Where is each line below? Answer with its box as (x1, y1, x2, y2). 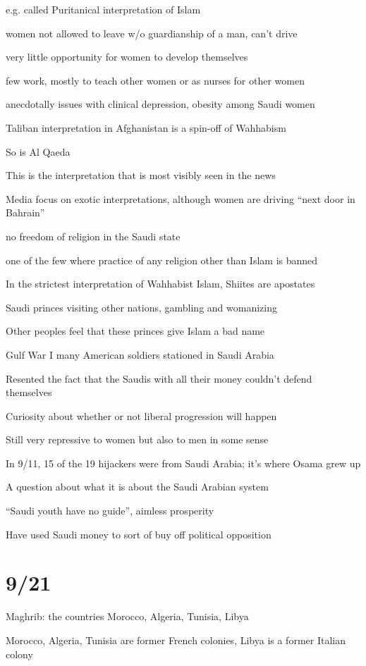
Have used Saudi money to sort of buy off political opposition (6, 526, 272, 541)
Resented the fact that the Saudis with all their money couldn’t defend (6, 371, 312, 386)
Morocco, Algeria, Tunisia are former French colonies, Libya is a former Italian (6, 632, 346, 647)
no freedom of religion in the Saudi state (6, 228, 181, 243)
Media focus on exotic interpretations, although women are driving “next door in (6, 191, 355, 206)
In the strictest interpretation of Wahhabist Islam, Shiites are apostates (6, 276, 315, 291)
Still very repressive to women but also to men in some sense (6, 432, 269, 447)
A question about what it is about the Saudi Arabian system (6, 479, 269, 494)
